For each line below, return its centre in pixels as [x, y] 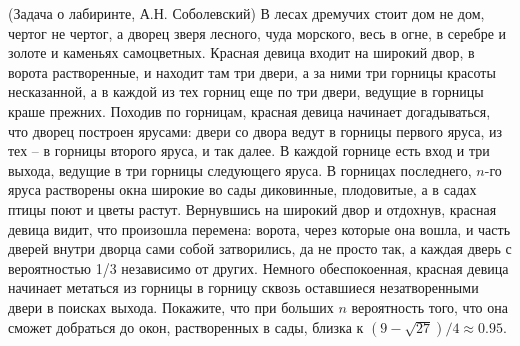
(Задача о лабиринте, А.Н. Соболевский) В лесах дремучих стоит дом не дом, [246, 13]
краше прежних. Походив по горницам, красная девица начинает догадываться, [249, 110]
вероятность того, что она [429, 306]
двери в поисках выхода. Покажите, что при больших [171, 306]
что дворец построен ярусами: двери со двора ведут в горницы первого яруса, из [255, 130]
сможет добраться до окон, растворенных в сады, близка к [186, 326]
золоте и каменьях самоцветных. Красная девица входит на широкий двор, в [241, 52]
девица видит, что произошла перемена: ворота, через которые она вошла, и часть [259, 228]
